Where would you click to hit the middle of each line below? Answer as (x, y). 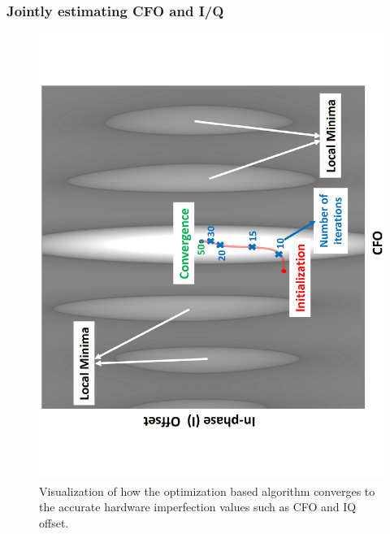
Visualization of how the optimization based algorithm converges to (207, 491)
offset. (54, 522)
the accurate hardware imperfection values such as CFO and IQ (198, 507)
